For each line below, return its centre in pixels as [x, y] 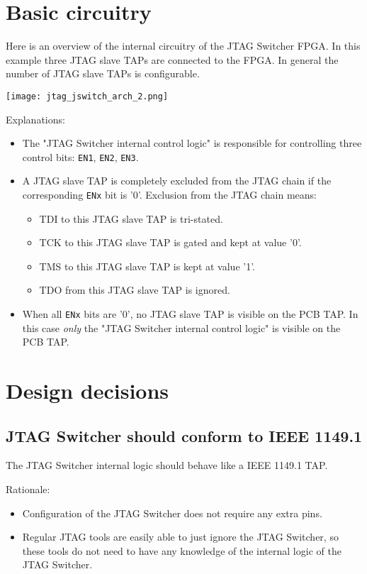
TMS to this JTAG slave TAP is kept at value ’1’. [147, 266]
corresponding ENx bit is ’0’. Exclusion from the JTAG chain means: [169, 194]
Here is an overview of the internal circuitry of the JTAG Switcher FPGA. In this [183, 46]
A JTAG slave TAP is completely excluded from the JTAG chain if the [177, 181]
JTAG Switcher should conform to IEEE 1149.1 [184, 435]
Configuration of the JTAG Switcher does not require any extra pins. [172, 513]
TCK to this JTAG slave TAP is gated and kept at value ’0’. [170, 242]
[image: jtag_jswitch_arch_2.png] [87, 96]
